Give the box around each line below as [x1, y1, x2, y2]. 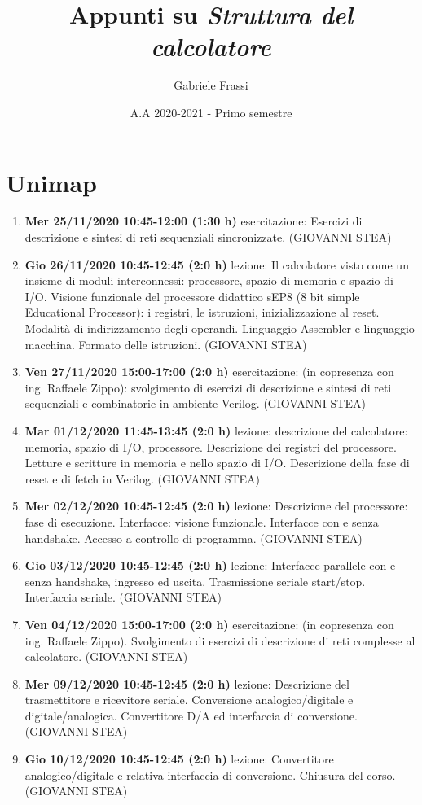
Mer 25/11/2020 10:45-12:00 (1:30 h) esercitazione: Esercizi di [24, 212, 363, 230]
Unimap [6, 165, 97, 199]
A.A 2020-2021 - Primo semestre [130, 103, 292, 120]
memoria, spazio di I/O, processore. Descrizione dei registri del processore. [24, 438, 397, 455]
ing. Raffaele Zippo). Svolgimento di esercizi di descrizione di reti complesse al [24, 632, 415, 649]
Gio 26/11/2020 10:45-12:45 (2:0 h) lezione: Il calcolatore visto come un [24, 256, 409, 273]
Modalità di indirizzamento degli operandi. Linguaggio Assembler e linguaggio [24, 320, 415, 336]
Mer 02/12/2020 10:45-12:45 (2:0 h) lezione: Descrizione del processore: [24, 497, 408, 514]
